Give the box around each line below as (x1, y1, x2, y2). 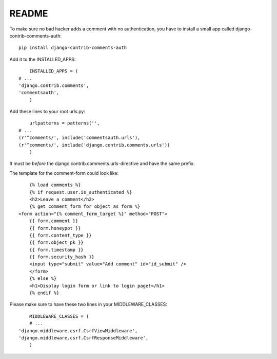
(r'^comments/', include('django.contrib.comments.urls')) (18, 142, 170, 148)
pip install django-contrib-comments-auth (18, 45, 127, 51)
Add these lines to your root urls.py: (9, 109, 86, 115)
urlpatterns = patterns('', (29, 120, 100, 126)
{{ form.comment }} (29, 218, 78, 224)
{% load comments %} (29, 182, 81, 188)
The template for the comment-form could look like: (9, 170, 119, 176)
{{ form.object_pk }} (29, 240, 84, 245)
